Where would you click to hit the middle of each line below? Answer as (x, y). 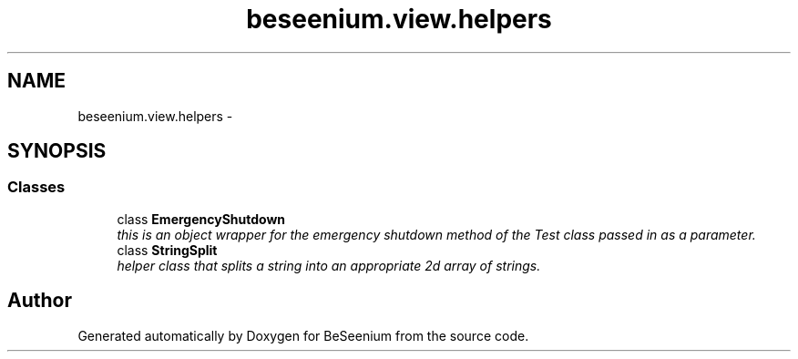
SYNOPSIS (57, 151)
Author (40, 301)
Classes (36, 187)
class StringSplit (167, 250)
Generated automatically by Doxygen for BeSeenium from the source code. (303, 335)
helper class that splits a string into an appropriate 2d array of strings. (329, 265)
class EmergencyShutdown (201, 219)
